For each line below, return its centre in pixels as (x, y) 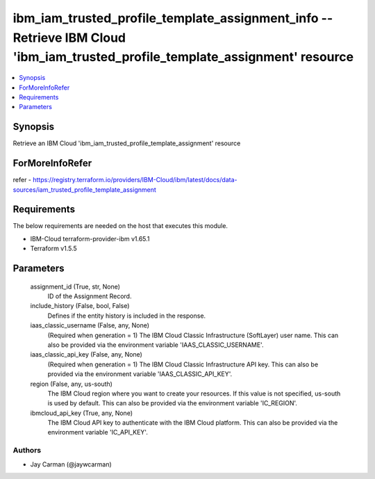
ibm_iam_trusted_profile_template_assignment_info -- (173, 18)
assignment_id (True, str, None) (75, 286)
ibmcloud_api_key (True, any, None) (82, 413)
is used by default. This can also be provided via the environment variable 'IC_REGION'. (173, 403)
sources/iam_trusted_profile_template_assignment (84, 189)
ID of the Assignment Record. (90, 296)
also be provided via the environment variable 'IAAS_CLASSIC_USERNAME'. (156, 345)
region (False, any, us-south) (71, 384)
